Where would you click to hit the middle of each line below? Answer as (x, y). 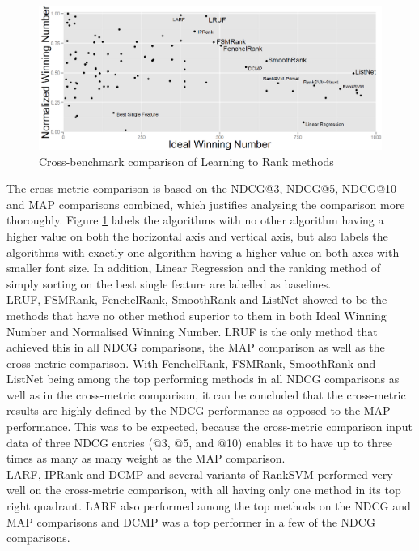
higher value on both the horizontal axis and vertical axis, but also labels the (197, 235)
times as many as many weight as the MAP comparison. (146, 458)
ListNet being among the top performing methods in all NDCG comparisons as (203, 379)
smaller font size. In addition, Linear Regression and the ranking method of (194, 268)
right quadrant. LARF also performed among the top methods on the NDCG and (209, 506)
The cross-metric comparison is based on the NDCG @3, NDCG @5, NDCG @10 (202, 188)
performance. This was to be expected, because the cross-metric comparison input (209, 427)
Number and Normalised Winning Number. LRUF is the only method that (192, 331)
